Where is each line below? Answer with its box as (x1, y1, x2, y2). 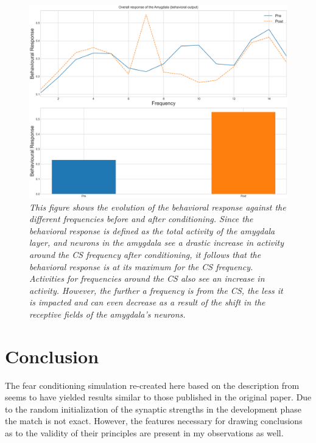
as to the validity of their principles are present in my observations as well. (5, 427, 284, 439)
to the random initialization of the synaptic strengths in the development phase (5, 402, 301, 415)
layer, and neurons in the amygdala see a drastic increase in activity (29, 236, 284, 249)
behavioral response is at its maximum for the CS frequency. (29, 260, 253, 273)
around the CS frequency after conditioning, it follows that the (29, 248, 261, 260)
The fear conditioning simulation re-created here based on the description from (5, 378, 300, 391)
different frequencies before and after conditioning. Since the (29, 212, 253, 225)
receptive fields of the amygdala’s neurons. (29, 307, 186, 320)
